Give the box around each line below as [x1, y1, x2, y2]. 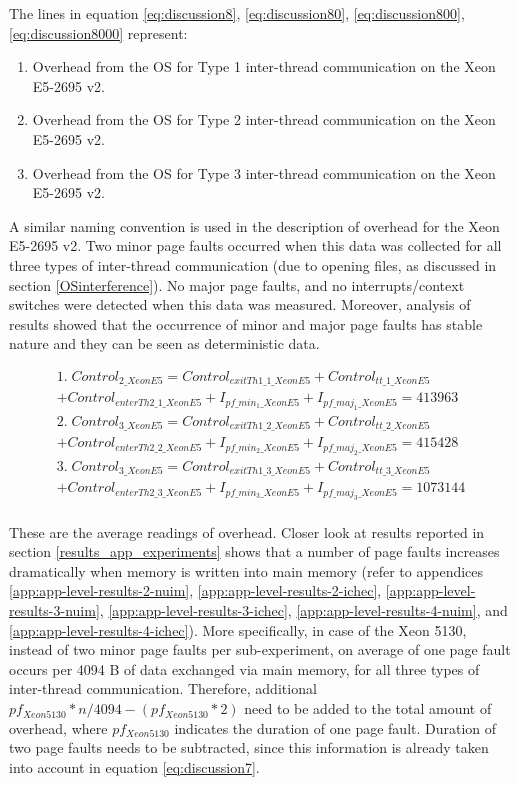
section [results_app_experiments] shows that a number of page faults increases [9, 541, 500, 562]
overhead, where [9, 717, 108, 738]
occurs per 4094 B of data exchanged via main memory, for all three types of [9, 658, 480, 679]
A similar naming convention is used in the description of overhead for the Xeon [9, 215, 500, 236]
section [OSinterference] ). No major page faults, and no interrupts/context [9, 274, 465, 295]
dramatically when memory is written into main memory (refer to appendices [9, 560, 484, 581]
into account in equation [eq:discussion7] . [9, 756, 260, 777]
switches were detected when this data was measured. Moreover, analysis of [9, 294, 471, 315]
